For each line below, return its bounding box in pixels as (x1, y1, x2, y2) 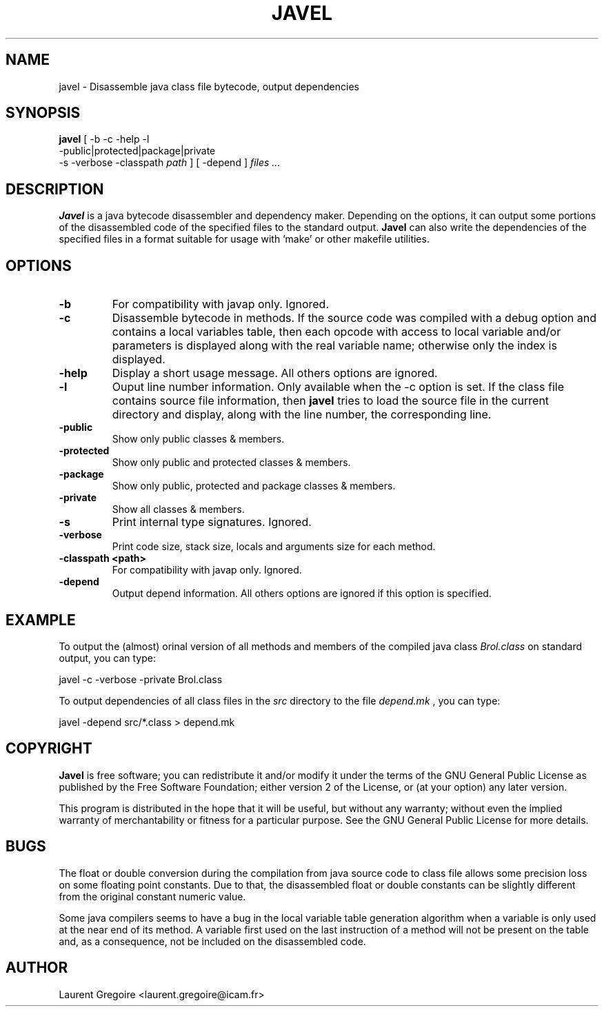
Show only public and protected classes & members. (112, 456, 351, 469)
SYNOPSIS (6, 104, 81, 122)
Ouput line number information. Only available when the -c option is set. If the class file (112, 380, 564, 394)
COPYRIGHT (6, 740, 92, 758)
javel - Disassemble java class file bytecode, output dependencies (59, 80, 359, 92)
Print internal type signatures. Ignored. (112, 515, 312, 529)
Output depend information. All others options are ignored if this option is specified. (112, 587, 492, 600)
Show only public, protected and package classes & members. (112, 480, 396, 492)
